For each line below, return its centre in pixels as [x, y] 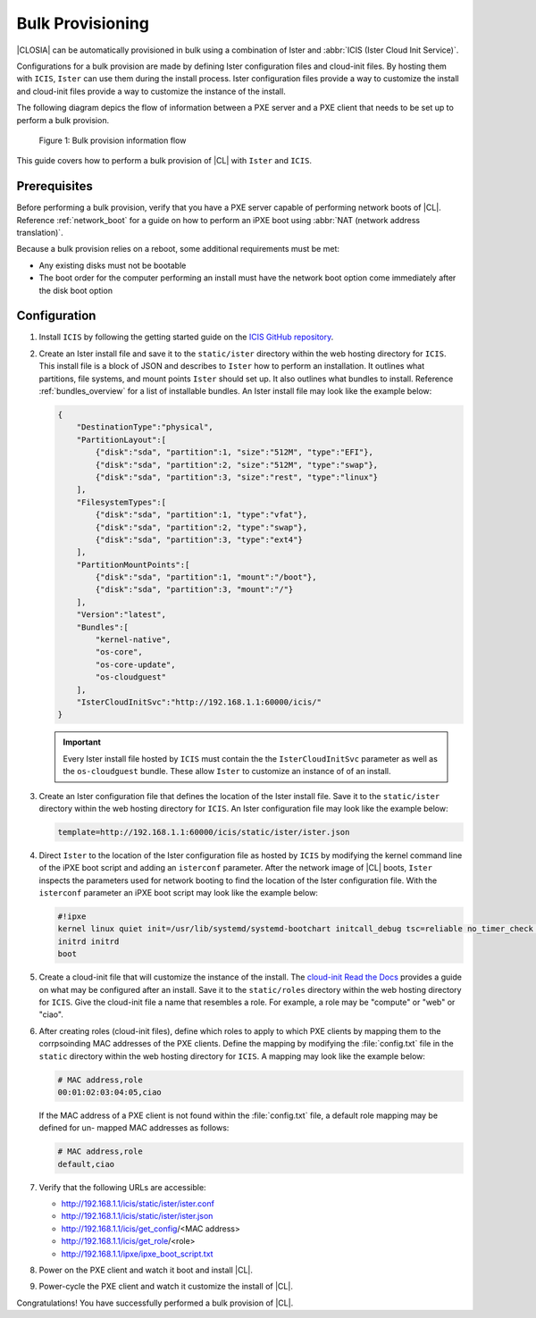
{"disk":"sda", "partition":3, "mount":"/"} [194, 590]
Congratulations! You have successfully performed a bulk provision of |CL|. [155, 1303]
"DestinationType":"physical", [145, 427]
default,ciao [86, 1164]
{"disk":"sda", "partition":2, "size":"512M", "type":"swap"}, [237, 465]
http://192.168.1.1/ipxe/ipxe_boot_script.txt [137, 1254]
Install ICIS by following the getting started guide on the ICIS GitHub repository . [186, 337]
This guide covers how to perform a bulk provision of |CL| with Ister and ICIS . [164, 161]
